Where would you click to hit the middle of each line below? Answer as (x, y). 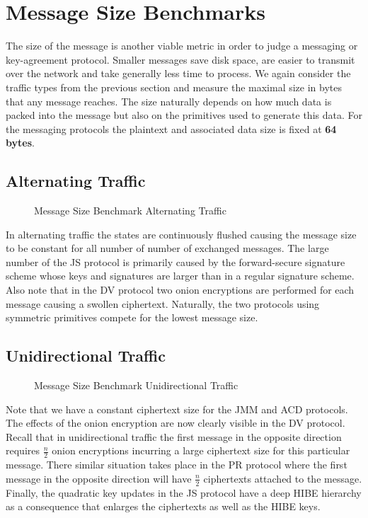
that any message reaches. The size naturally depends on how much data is (169, 101)
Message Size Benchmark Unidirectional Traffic (136, 385)
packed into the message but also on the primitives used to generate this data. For (184, 115)
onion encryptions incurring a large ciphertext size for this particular (201, 450)
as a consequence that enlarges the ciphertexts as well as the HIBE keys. (163, 506)
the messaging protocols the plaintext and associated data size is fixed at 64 (171, 128)
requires (23, 450)
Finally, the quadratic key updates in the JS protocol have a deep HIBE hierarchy (184, 492)
